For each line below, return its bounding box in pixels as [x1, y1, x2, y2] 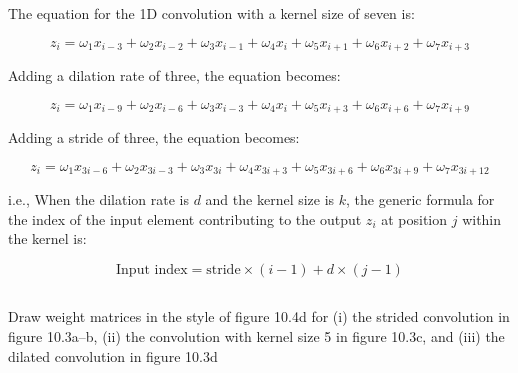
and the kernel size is [205, 189, 335, 210]
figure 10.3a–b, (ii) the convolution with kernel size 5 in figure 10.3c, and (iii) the [8, 325, 505, 346]
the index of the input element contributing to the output [8, 208, 362, 229]
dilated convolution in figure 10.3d [8, 345, 218, 366]
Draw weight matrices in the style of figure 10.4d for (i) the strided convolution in [8, 306, 510, 327]
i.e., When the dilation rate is [8, 189, 189, 210]
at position [381, 208, 448, 229]
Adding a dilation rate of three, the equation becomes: [8, 65, 341, 86]
